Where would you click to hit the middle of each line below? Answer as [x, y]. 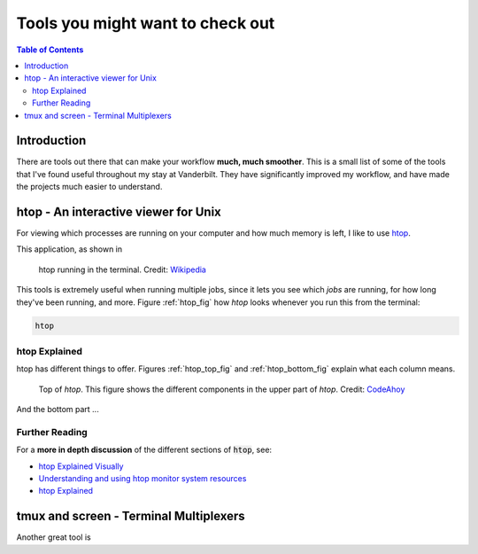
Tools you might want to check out [146, 23]
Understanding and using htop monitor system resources [143, 479]
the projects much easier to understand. [89, 187]
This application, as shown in [69, 249]
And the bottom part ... [58, 410]
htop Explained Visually [81, 466]
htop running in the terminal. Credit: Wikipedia [123, 269]
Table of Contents [50, 50]
